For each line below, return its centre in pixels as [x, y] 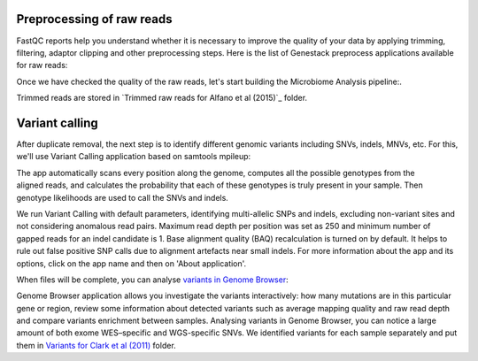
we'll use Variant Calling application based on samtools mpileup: [134, 157]
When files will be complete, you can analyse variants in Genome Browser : [152, 280]
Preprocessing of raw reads [94, 19]
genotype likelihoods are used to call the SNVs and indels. [123, 197]
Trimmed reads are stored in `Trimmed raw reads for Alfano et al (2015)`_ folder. [162, 98]
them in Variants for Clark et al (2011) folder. [96, 345]
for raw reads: [42, 65]
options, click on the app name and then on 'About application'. [131, 263]
